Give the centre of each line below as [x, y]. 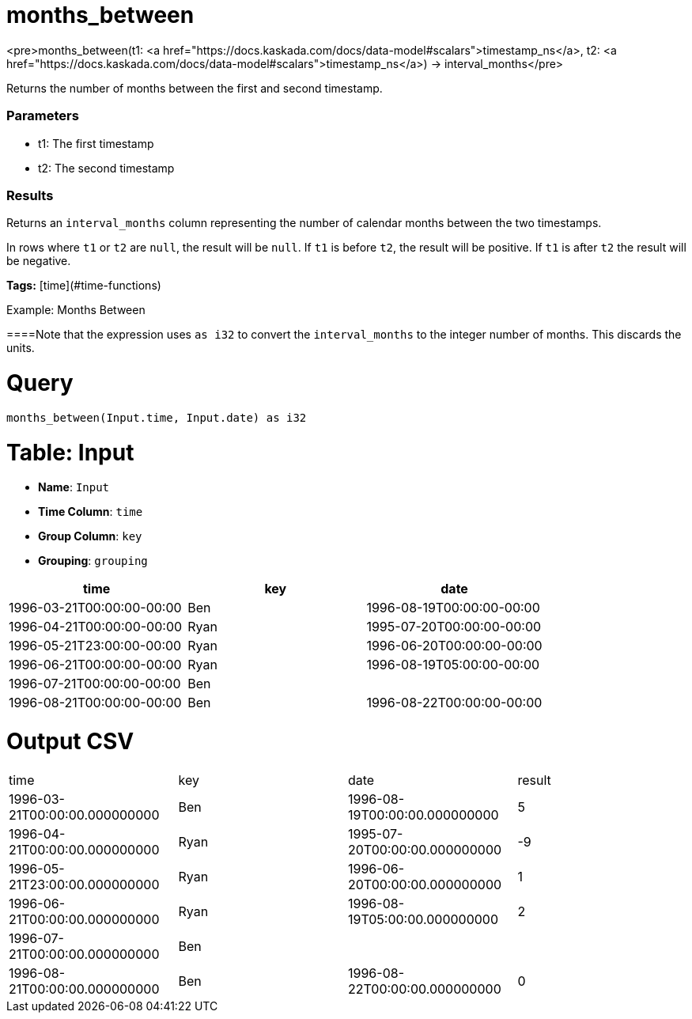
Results [30, 195]
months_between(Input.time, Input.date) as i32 [157, 417]
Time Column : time [91, 512]
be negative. [39, 261]
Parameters [43, 116]
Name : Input [74, 487]
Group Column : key [90, 536]
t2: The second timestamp [106, 168]
